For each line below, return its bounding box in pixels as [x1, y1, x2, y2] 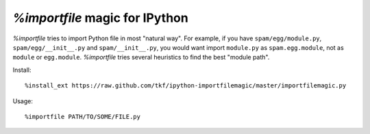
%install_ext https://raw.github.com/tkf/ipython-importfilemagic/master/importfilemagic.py [25, 82, 347, 90]
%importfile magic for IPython [12, 10, 188, 25]
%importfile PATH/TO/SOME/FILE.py [25, 113, 140, 120]
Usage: [12, 96, 34, 105]
